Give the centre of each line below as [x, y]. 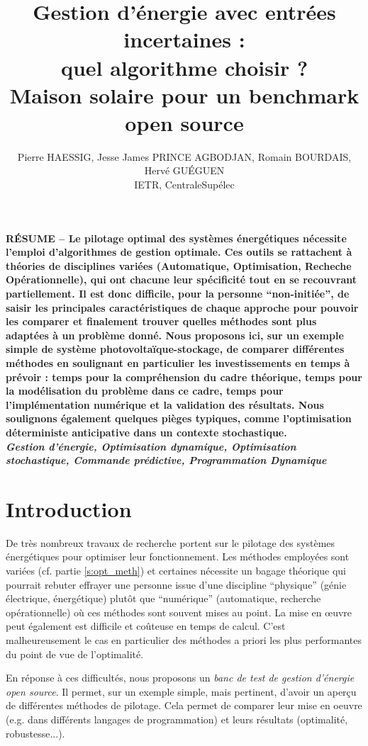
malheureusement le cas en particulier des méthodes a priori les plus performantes [184, 640]
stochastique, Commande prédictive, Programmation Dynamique [166, 460]
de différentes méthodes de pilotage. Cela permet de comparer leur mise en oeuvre [184, 705]
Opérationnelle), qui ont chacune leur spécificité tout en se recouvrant [182, 279]
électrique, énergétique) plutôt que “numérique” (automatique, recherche [163, 598]
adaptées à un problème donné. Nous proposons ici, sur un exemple [175, 335]
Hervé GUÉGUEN [184, 170]
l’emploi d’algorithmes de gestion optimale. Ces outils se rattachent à [179, 252]
